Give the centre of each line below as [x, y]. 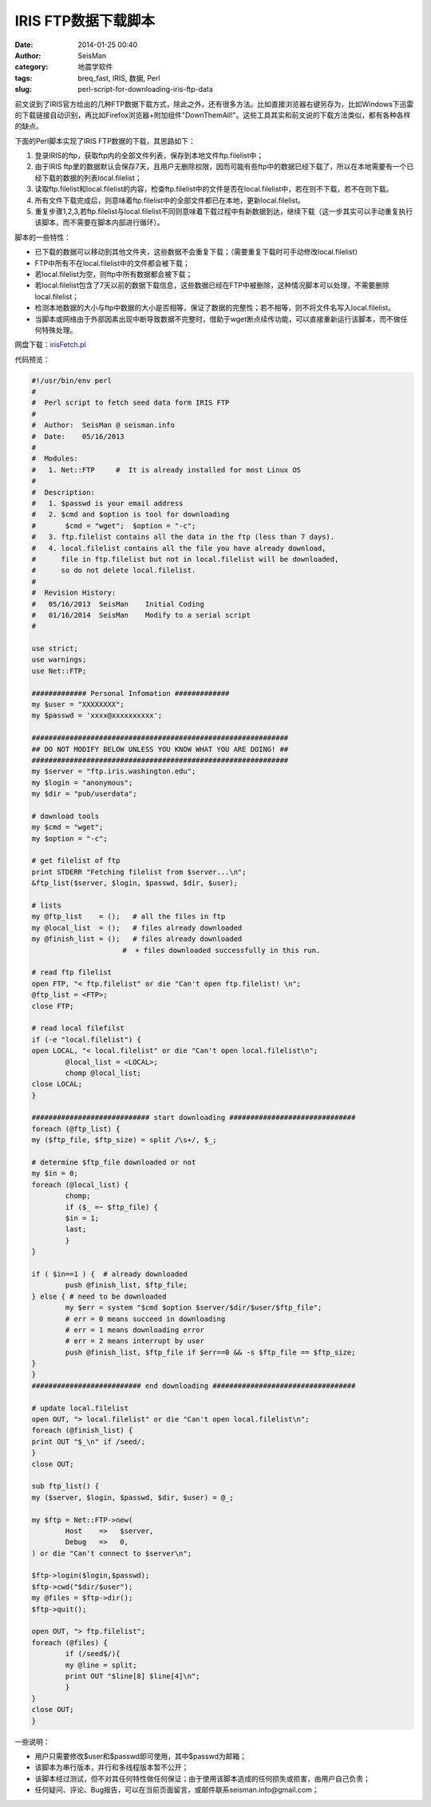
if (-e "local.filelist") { [86, 1039]
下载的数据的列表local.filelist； [92, 178]
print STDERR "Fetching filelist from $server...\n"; [139, 872]
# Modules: [55, 459]
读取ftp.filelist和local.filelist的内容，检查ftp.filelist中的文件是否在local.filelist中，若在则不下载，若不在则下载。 [214, 189]
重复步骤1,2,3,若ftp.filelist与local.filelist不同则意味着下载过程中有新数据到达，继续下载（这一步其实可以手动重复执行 [224, 212]
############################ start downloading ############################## [194, 1118]
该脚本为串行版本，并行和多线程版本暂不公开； [112, 1767]
